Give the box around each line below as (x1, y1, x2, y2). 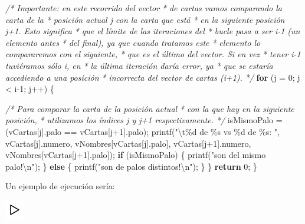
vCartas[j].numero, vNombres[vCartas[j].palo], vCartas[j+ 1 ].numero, (5, 137, 251, 149)
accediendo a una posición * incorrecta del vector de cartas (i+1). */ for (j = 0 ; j (5, 71, 300, 83)
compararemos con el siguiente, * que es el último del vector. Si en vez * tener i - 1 (5, 48, 301, 60)
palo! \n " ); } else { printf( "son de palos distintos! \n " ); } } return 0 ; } (5, 160, 257, 172)
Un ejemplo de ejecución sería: (5, 180, 115, 192)
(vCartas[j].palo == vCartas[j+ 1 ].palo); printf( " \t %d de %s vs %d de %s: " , (5, 125, 280, 137)
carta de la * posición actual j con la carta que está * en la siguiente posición (5, 13, 285, 25)
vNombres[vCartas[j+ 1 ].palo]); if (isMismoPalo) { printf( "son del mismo (5, 149, 266, 161)
